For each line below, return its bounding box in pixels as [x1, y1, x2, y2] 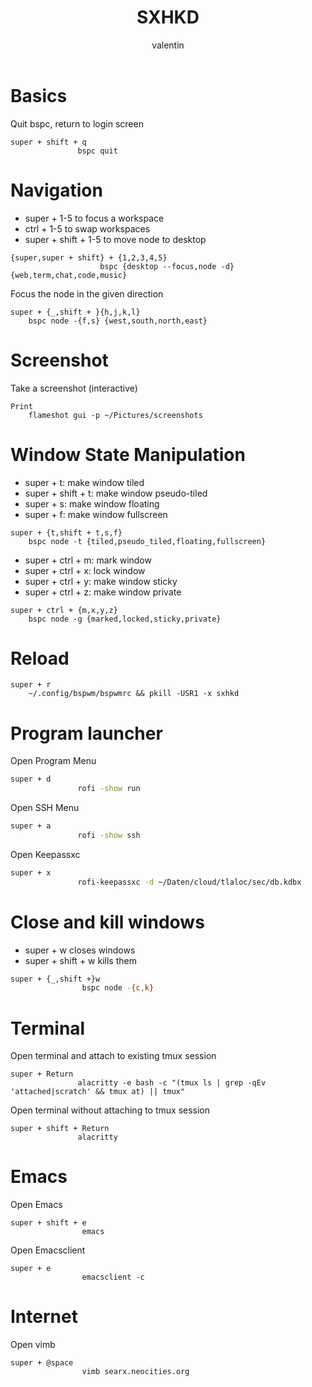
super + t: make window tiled [24, 476, 145, 488]
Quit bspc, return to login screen [10, 117, 144, 130]
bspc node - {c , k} [81, 983, 155, 993]
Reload [10, 647, 70, 670]
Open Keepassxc [10, 848, 81, 860]
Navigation [10, 179, 103, 201]
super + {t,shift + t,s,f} [10, 527, 123, 538]
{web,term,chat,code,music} [10, 270, 128, 280]
